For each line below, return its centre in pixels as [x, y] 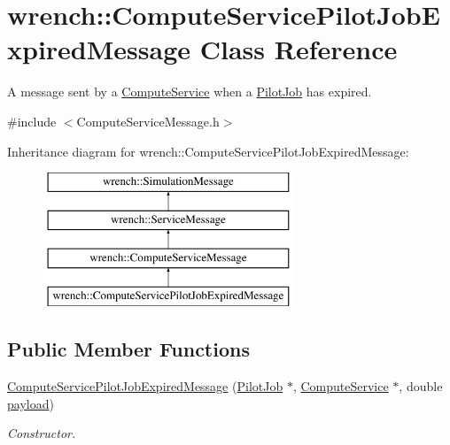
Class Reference [299, 49]
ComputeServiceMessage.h [148, 121]
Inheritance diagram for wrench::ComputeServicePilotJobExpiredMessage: [208, 151]
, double [421, 386]
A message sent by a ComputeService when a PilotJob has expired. [190, 92]
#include [32, 121]
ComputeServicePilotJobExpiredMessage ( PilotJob [145, 386]
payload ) [31, 403]
